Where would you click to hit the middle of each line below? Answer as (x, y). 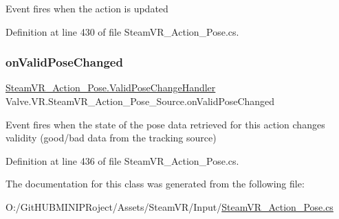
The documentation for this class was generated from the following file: (155, 184)
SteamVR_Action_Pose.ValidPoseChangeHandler (111, 88)
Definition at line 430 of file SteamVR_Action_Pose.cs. (122, 31)
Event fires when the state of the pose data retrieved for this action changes (165, 124)
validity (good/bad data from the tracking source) (111, 138)
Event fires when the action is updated (87, 8)
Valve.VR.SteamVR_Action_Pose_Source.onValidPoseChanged (140, 101)
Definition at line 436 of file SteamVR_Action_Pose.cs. (122, 160)
